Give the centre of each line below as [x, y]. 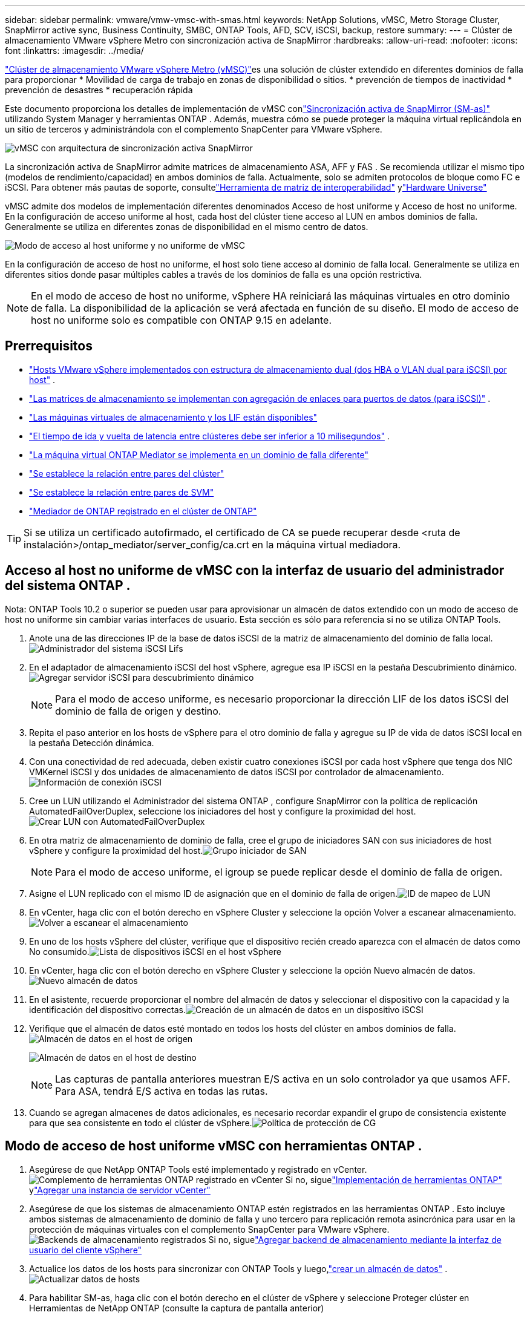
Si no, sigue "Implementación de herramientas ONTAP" [394, 1179]
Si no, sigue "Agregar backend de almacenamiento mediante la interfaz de [355, 1239]
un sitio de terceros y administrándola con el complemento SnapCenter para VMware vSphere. [194, 129]
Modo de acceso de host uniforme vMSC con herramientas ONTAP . [214, 1146]
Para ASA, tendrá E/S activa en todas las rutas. [162, 1091]
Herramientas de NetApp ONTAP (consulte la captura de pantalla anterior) [177, 1308]
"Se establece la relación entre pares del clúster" [127, 473]
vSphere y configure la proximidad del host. [116, 850]
